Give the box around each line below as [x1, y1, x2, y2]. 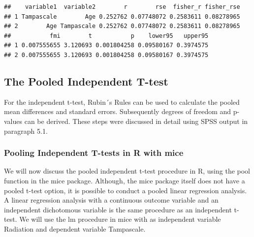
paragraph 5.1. [4, 125, 48, 136]
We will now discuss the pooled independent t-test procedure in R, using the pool [4, 166, 251, 176]
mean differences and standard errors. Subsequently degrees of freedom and [4, 106, 231, 117]
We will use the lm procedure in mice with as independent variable [19, 214, 221, 224]
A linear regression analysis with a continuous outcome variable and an [4, 195, 219, 205]
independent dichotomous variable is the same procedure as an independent [4, 204, 232, 214]
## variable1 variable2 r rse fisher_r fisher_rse [4, 3, 240, 10]
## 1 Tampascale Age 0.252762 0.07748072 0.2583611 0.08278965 [4, 13, 240, 20]
